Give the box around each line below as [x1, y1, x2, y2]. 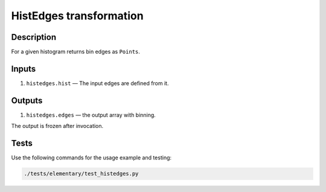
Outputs [11, 95, 43, 106]
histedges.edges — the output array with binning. [26, 111, 156, 118]
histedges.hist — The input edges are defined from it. [26, 79, 169, 87]
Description [11, 32, 57, 42]
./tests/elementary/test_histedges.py [24, 170, 139, 178]
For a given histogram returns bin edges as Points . [11, 48, 140, 56]
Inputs [11, 63, 36, 74]
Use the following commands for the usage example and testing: [11, 154, 172, 161]
